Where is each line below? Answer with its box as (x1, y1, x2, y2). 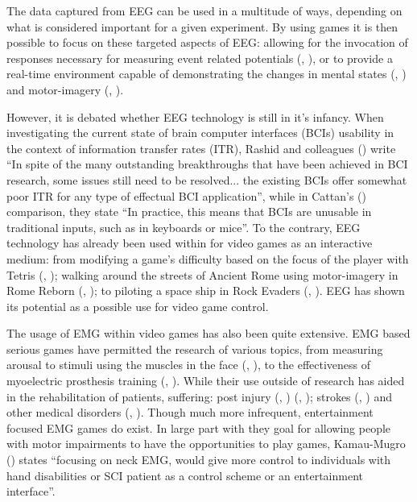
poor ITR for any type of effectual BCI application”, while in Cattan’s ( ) (6, 187, 366, 204)
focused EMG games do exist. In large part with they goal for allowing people (6, 419, 391, 436)
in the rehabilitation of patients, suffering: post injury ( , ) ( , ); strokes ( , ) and (6, 388, 392, 405)
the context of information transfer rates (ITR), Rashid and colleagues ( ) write (6, 139, 396, 156)
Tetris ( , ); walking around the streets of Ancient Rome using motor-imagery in (6, 266, 398, 283)
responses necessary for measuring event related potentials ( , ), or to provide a (6, 49, 393, 66)
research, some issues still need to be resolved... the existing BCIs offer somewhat (6, 171, 407, 188)
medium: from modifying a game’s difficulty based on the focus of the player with (6, 250, 409, 267)
